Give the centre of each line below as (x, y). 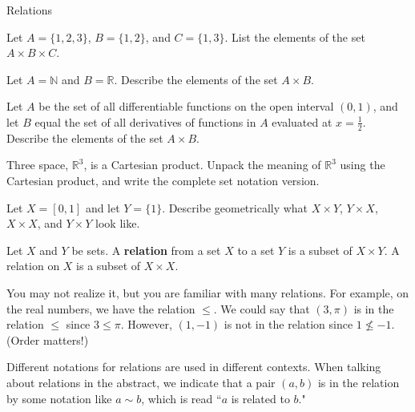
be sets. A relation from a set (146, 250)
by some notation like (59, 398)
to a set (256, 250)
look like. (118, 223)
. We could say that (262, 308)
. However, (146, 324)
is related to (260, 398)
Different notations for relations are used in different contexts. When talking (194, 367)
